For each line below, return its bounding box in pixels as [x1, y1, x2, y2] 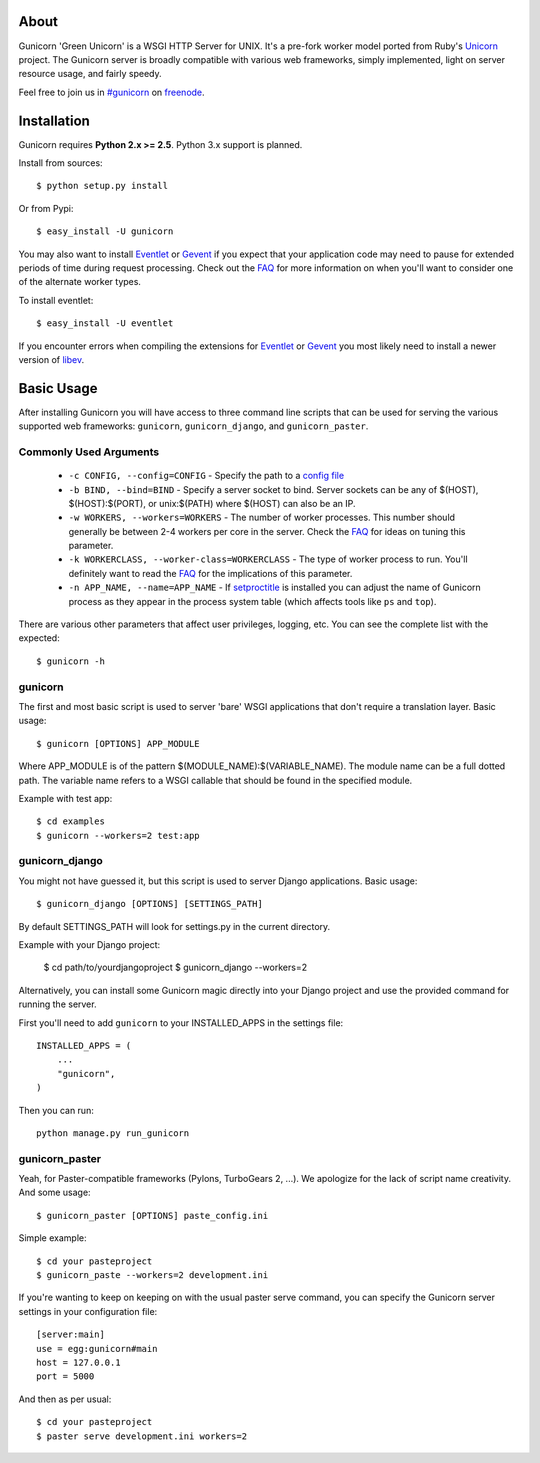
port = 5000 [36, 1371, 95, 1382]
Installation [18, 112, 90, 129]
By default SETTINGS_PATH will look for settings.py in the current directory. [18, 920, 331, 932]
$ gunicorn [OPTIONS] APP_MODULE [36, 738, 200, 749]
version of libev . [18, 353, 85, 365]
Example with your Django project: [18, 939, 161, 951]
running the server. [18, 998, 97, 1010]
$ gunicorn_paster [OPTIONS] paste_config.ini [36, 1210, 269, 1221]
